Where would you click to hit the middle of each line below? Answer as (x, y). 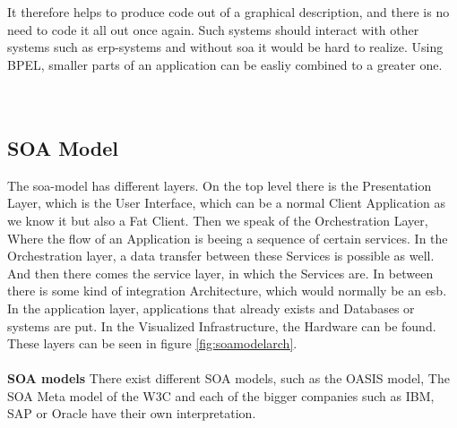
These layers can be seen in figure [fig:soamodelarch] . (152, 343)
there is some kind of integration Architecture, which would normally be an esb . (227, 291)
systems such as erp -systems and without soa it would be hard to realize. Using (225, 47)
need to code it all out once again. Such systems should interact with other (213, 29)
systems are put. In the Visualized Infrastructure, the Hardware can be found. (222, 325)
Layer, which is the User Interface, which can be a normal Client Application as (226, 203)
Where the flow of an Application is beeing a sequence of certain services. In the (228, 238)
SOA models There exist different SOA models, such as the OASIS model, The (228, 378)
